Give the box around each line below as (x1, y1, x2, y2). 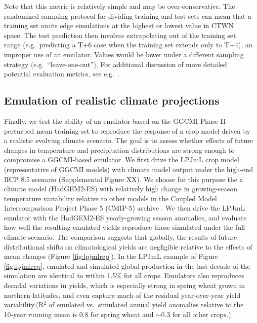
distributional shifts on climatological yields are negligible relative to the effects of (4, 241, 253, 251)
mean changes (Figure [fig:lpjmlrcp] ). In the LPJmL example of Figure (4, 251, 218, 261)
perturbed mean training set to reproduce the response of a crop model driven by (4, 125, 251, 136)
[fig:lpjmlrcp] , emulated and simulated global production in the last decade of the (4, 260, 251, 271)
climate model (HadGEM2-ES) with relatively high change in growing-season (4, 183, 238, 194)
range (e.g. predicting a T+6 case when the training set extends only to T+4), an (4, 39, 253, 50)
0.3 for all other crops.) (161, 309, 231, 319)
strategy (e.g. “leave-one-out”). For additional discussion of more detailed (4, 59, 227, 69)
